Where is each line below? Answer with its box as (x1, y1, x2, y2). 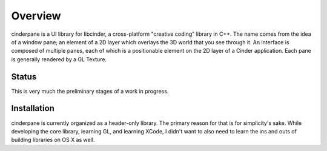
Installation (11, 103, 54, 113)
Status (11, 72, 37, 82)
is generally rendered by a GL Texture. (11, 55, 107, 63)
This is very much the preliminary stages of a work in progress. (11, 87, 169, 95)
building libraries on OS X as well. (11, 136, 95, 144)
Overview (11, 9, 61, 22)
